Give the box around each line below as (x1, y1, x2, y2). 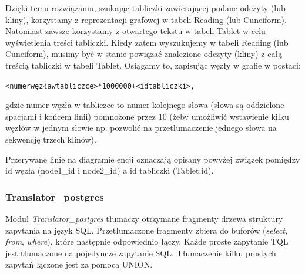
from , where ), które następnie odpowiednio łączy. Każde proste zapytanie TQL (5, 235, 289, 248)
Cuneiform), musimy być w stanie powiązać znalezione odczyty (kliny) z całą (5, 48, 283, 60)
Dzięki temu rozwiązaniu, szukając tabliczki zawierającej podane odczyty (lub (5, 2, 286, 13)
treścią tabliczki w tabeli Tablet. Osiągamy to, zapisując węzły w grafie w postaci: (5, 59, 301, 71)
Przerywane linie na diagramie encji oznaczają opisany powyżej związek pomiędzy (5, 153, 300, 165)
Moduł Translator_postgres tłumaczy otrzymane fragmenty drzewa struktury (5, 212, 283, 224)
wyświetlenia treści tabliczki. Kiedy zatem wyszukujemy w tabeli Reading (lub (5, 36, 289, 48)
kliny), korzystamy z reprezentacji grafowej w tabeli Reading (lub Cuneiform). (5, 13, 287, 25)
